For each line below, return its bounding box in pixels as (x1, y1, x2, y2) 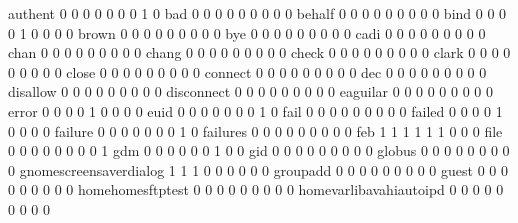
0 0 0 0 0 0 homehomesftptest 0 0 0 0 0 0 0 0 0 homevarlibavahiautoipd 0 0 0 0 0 (8, 179, 504, 200)
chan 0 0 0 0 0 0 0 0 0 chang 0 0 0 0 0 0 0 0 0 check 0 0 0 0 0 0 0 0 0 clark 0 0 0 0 (8, 42, 511, 63)
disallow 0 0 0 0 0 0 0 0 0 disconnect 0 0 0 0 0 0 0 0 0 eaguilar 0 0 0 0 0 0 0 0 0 (8, 81, 494, 102)
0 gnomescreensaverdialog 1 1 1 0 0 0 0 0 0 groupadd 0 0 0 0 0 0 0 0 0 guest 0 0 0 (8, 159, 508, 180)
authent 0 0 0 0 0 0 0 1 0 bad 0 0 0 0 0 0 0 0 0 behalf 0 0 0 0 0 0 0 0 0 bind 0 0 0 (8, 3, 507, 23)
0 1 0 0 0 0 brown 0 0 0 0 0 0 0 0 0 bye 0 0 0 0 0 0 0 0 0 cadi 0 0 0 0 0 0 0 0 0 (8, 22, 486, 43)
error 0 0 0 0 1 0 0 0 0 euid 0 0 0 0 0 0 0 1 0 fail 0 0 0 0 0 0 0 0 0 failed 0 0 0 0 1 (8, 100, 503, 121)
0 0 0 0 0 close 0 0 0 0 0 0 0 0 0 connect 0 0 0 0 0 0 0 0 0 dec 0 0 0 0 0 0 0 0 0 (8, 61, 487, 82)
